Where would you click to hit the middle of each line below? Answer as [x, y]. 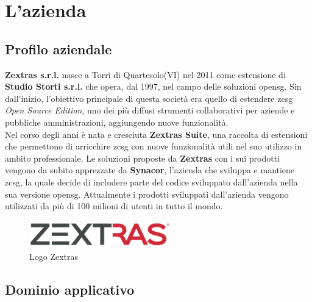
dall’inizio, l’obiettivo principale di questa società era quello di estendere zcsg [149, 98]
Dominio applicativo [70, 289]
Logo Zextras [54, 256]
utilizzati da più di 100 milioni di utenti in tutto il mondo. [114, 206]
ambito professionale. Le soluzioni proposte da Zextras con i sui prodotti [142, 158]
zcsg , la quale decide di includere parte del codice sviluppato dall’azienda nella [151, 182]
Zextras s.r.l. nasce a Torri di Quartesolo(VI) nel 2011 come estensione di [145, 74]
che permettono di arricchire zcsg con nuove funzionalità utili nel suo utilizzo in [154, 146]
